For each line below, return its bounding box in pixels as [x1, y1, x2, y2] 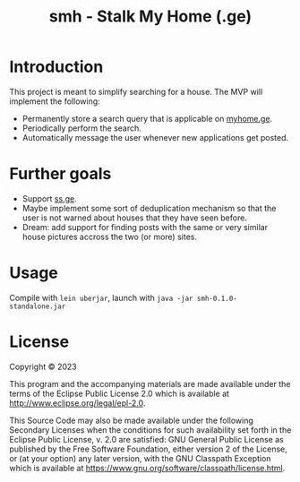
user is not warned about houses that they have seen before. [21, 212, 248, 223]
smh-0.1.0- [196, 294, 237, 303]
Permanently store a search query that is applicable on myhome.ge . [21, 113, 273, 124]
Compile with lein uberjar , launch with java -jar [9, 292, 193, 303]
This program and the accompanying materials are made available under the [9, 378, 291, 389]
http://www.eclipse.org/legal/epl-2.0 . [9, 397, 146, 409]
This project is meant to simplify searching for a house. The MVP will [9, 86, 263, 97]
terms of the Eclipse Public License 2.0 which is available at [9, 388, 230, 399]
